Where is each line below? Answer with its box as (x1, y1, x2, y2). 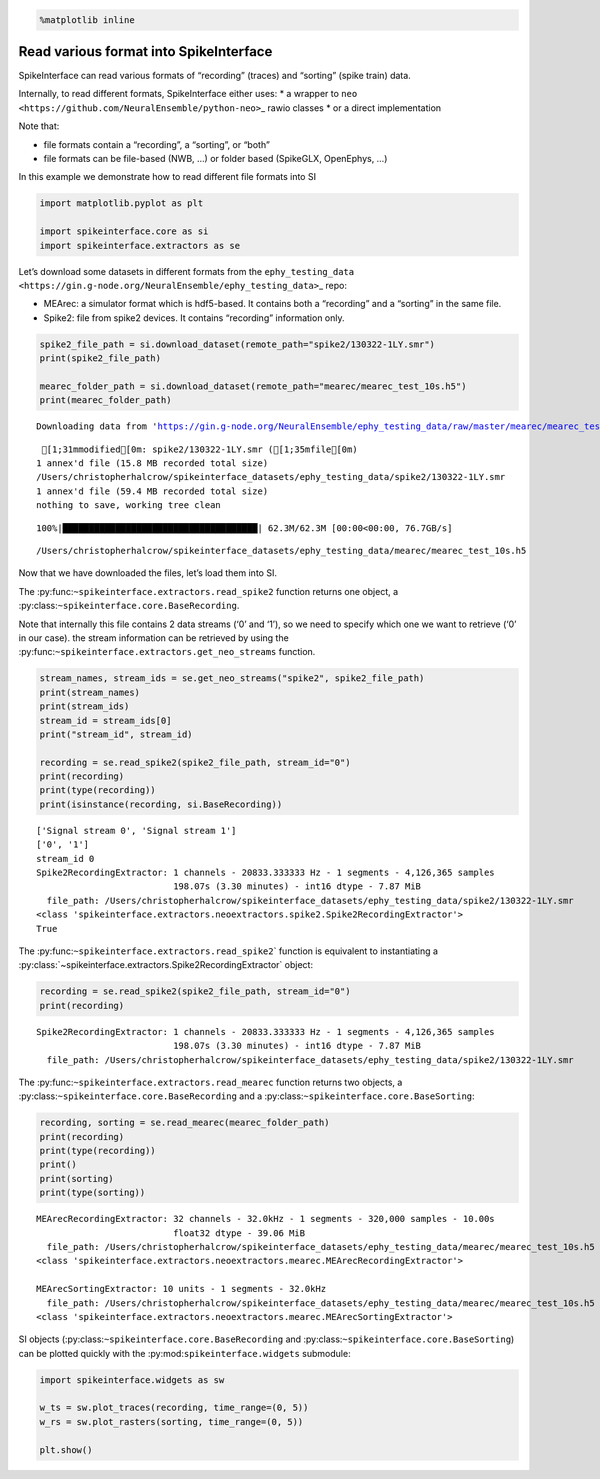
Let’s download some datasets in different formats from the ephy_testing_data (18, 265, 355, 277)
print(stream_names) (39, 686, 140, 698)
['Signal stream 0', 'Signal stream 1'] (36, 825, 237, 836)
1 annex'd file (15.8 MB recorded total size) (36, 458, 269, 469)
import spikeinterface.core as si (39, 226, 209, 237)
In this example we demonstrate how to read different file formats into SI (18, 171, 317, 183)
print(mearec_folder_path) (39, 395, 172, 406)
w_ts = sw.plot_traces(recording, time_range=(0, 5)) (39, 1402, 309, 1414)
